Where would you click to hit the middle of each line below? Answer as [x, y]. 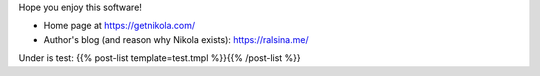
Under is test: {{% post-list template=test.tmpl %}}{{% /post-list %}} [160, 58]
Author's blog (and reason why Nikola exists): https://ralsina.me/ [176, 39]
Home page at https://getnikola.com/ [119, 26]
